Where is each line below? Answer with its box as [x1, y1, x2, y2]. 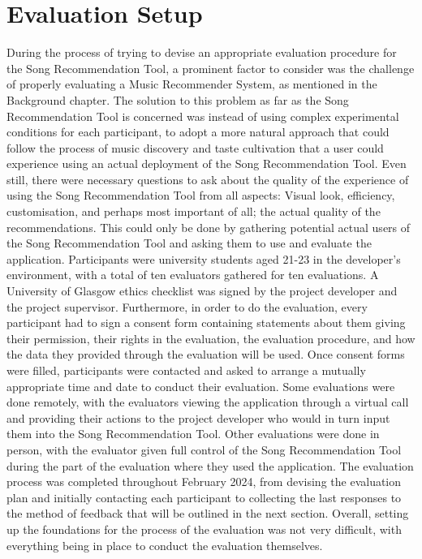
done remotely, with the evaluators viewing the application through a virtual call [6, 393, 409, 411]
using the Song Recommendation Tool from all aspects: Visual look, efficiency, [6, 187, 395, 204]
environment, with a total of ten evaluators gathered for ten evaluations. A [6, 266, 379, 283]
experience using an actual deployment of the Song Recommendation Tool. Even [6, 155, 407, 172]
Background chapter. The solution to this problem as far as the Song [6, 91, 349, 108]
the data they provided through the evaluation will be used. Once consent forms [6, 346, 405, 363]
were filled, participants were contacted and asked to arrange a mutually [6, 362, 366, 378]
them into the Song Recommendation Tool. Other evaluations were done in [6, 425, 380, 442]
